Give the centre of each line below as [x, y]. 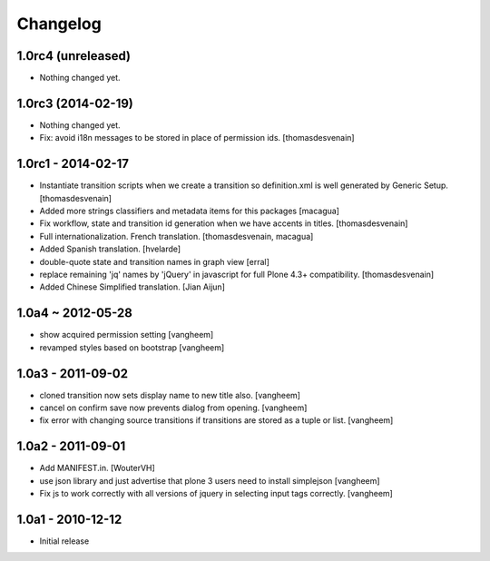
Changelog [59, 24]
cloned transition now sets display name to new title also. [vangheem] [170, 395]
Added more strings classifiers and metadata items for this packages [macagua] [190, 211]
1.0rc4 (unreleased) [74, 56]
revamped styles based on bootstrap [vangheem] [132, 347]
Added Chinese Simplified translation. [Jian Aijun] [132, 287]
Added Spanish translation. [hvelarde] [110, 249]
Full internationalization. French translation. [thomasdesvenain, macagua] [176, 236]
